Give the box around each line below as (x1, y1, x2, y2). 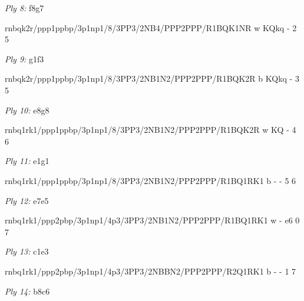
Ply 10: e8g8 (5, 103, 49, 116)
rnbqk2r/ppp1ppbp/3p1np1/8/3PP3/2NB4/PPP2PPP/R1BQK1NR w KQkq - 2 (5, 21, 297, 34)
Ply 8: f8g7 (5, 2, 44, 14)
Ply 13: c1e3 (5, 245, 49, 257)
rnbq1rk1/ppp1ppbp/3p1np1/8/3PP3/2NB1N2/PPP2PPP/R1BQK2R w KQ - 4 (5, 123, 296, 136)
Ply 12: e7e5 (5, 194, 49, 206)
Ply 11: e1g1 (5, 155, 49, 167)
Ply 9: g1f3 (5, 52, 44, 65)
